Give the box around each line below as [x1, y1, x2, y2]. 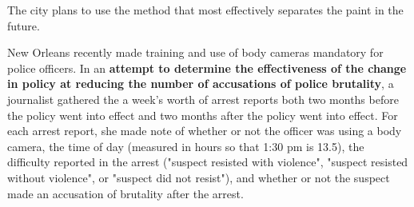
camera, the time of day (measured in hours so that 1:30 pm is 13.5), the [7, 137, 364, 154]
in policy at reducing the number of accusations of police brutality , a [7, 75, 394, 92]
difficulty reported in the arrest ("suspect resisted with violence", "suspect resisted [7, 153, 408, 170]
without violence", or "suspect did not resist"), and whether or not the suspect [7, 169, 390, 185]
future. [7, 17, 40, 34]
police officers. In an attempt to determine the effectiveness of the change [7, 59, 407, 76]
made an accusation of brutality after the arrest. [7, 185, 244, 201]
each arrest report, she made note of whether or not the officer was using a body [7, 122, 402, 139]
